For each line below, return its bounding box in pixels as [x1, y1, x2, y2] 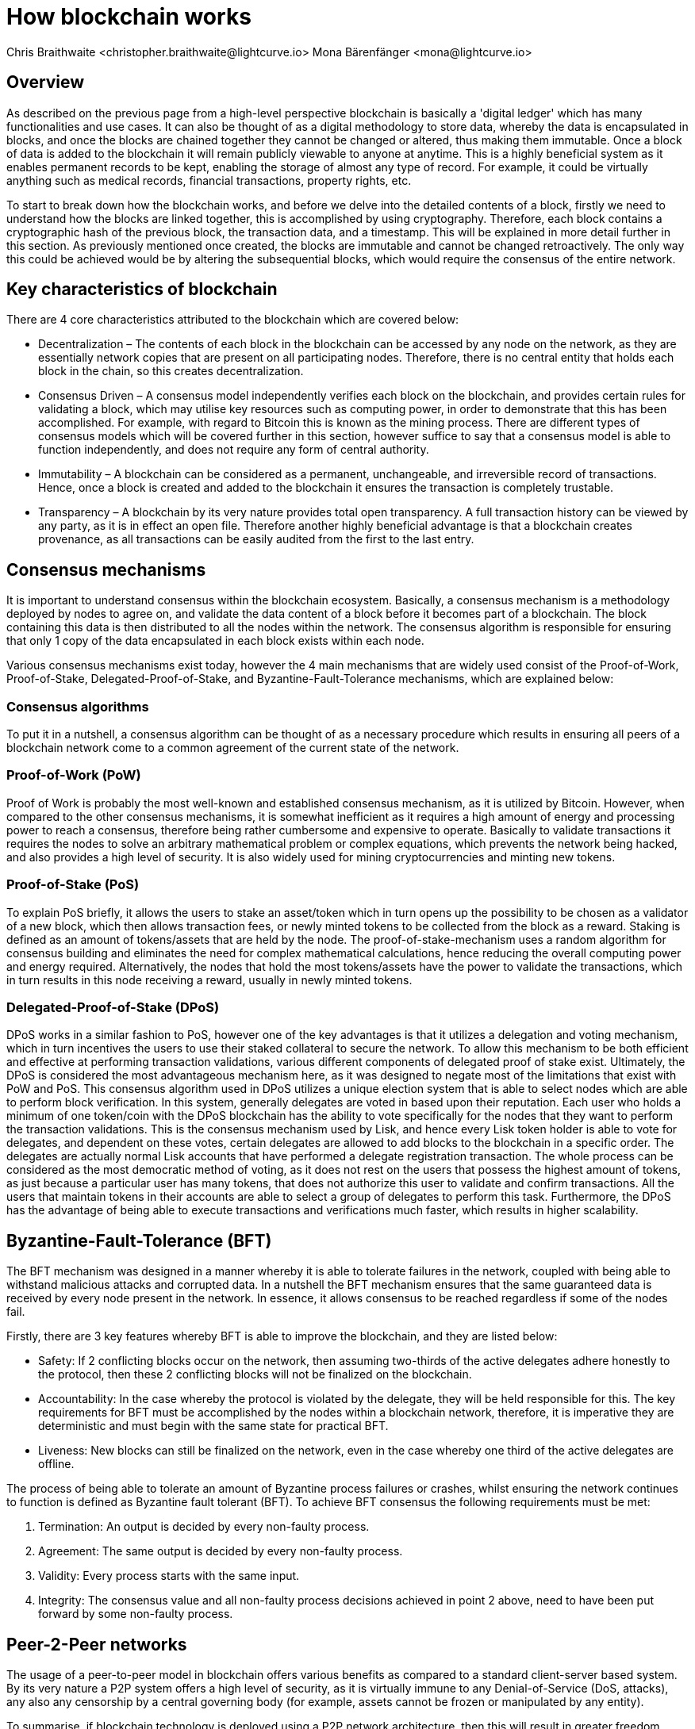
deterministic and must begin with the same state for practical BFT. [38, 1419, 389, 1433]
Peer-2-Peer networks [6, 1634, 187, 1654]
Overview [6, 72, 85, 93]
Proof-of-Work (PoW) [6, 767, 141, 784]
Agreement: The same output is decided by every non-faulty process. [38, 1544, 403, 1558]
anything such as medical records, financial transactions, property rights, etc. [6, 173, 412, 187]
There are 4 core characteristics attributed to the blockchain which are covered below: [6, 312, 459, 327]
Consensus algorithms [6, 698, 149, 715]
